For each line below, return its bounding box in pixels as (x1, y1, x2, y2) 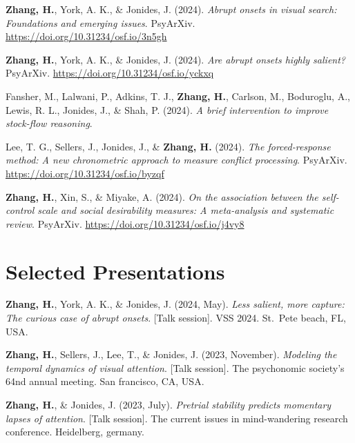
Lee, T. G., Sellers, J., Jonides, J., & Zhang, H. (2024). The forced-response (6, 139, 331, 153)
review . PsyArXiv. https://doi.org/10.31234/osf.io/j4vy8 (6, 216, 244, 230)
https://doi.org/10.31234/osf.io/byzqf (6, 166, 164, 180)
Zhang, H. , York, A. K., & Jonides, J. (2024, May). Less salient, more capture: (6, 297, 345, 311)
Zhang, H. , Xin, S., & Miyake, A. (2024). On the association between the (6, 189, 318, 204)
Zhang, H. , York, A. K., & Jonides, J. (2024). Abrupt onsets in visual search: (6, 2, 337, 16)
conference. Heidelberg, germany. (6, 424, 144, 439)
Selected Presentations (6, 257, 225, 285)
